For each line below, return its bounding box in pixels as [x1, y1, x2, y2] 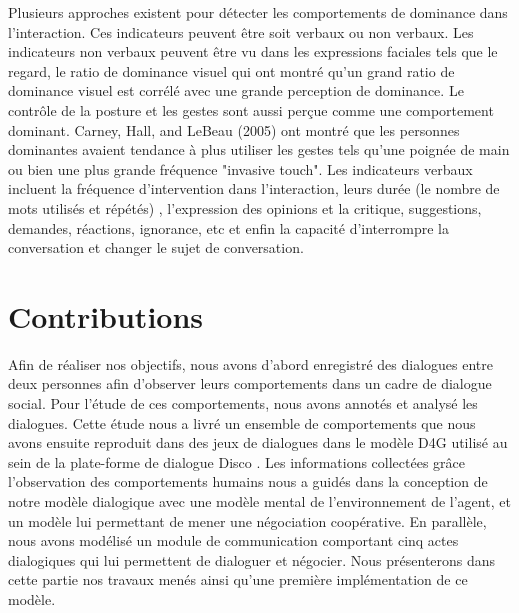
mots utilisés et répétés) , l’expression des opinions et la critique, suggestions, [8, 197, 482, 218]
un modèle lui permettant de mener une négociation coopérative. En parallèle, [8, 510, 487, 531]
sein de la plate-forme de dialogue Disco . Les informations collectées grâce [8, 451, 465, 472]
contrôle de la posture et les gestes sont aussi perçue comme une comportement [8, 99, 494, 120]
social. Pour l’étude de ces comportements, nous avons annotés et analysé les [8, 393, 478, 414]
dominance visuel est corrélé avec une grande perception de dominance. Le [8, 80, 464, 101]
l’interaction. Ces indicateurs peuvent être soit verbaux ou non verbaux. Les [8, 21, 474, 42]
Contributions [8, 295, 204, 336]
